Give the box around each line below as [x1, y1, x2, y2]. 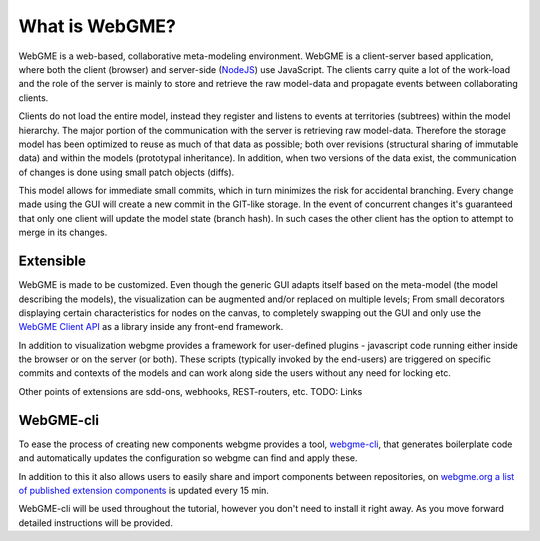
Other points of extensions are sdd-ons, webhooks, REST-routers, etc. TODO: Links [18, 385, 363, 397]
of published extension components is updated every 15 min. [18, 484, 270, 496]
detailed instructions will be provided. [18, 516, 174, 529]
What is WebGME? [18, 15, 177, 37]
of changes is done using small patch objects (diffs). [18, 166, 235, 178]
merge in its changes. [18, 226, 108, 239]
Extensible [18, 253, 87, 270]
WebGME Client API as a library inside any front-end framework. [18, 321, 284, 333]
